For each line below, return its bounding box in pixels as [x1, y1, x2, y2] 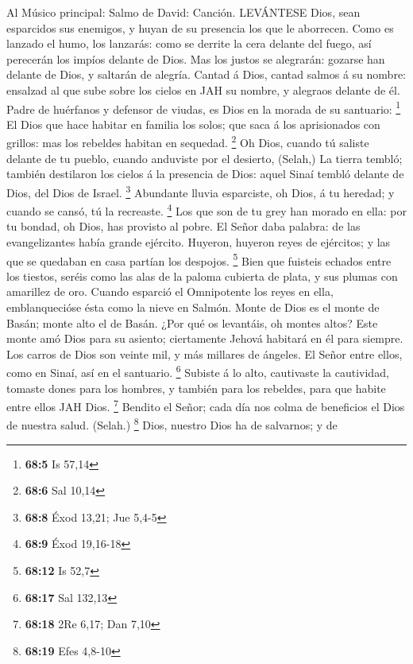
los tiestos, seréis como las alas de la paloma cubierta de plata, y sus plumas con [6, 267, 398, 284]
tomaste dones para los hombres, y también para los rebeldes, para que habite [6, 379, 386, 396]
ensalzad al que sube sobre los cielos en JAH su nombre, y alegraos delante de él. [6, 81, 400, 98]
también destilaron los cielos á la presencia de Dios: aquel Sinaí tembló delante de [6, 165, 404, 182]
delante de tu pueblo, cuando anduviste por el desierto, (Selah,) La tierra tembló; [6, 149, 403, 166]
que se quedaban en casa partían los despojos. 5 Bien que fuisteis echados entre [6, 250, 392, 269]
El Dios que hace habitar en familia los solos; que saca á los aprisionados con [6, 115, 380, 132]
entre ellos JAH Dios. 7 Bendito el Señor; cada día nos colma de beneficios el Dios [6, 396, 405, 414]
